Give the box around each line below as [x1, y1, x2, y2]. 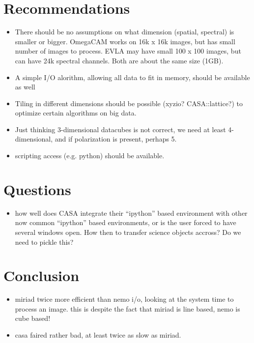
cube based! [15, 313, 51, 323]
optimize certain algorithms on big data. [15, 108, 137, 118]
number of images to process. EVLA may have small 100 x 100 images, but [15, 46, 241, 56]
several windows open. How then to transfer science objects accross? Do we [15, 227, 241, 237]
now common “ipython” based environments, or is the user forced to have [15, 217, 236, 228]
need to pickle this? [15, 236, 74, 247]
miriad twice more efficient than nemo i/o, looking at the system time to [15, 294, 234, 304]
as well [15, 82, 35, 92]
